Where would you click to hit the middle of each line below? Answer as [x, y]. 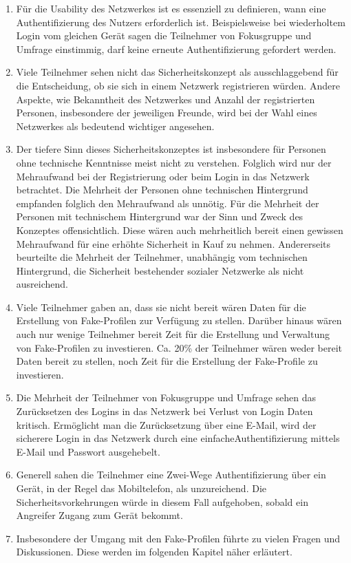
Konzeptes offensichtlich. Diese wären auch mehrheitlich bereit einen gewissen [180, 230]
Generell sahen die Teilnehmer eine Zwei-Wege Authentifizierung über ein [171, 475]
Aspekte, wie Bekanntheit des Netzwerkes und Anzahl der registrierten [166, 99]
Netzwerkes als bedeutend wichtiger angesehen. [115, 126]
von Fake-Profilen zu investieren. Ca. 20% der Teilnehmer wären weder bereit [179, 347]
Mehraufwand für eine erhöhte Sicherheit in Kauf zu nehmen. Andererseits [173, 243]
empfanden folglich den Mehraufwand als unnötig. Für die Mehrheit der [168, 203]
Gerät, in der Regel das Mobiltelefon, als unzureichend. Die [141, 488]
